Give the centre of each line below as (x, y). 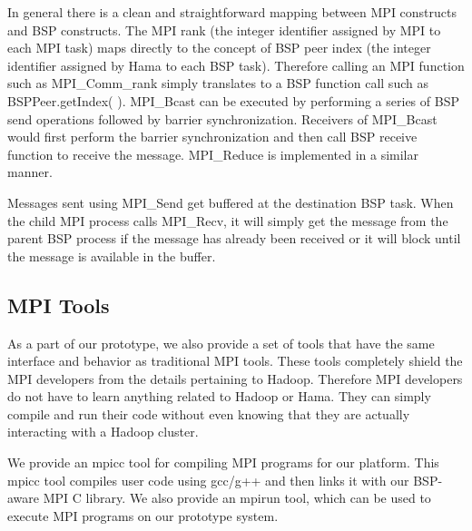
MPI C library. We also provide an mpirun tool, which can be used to (237, 498)
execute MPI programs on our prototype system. (143, 515)
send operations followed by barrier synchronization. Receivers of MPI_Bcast (222, 118)
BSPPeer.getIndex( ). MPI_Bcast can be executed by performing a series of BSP (233, 100)
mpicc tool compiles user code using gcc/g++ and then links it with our (208, 480)
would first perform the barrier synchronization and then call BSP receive (212, 137)
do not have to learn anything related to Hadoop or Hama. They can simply (219, 396)
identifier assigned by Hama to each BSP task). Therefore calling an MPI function (236, 65)
